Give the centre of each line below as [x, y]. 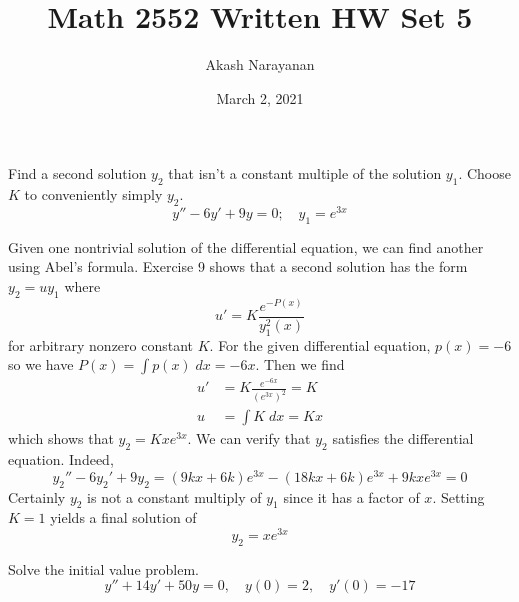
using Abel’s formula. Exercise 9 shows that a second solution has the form [238, 266]
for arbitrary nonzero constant [101, 344]
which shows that [61, 438]
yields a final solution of [123, 517]
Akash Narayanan [260, 64]
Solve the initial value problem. [104, 568]
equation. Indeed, [61, 459]
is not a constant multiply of [174, 496]
